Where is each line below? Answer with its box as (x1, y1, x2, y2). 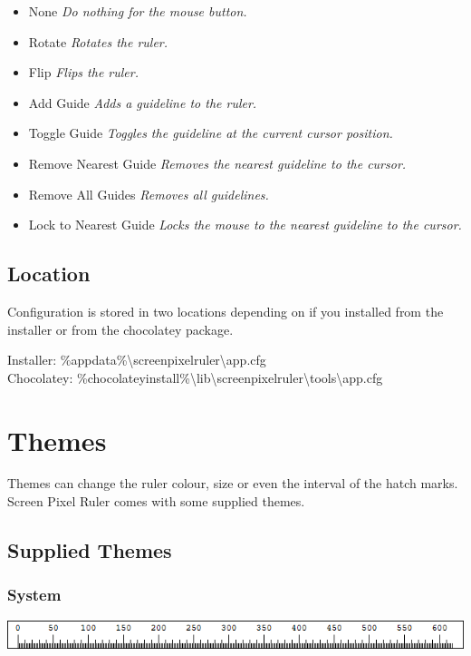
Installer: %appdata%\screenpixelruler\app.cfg (7, 350, 266, 369)
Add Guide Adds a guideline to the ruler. (28, 93, 257, 112)
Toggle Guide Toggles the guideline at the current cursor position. (28, 123, 393, 142)
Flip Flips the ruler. (28, 63, 139, 82)
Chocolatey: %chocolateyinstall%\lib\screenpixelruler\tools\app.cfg (7, 367, 383, 387)
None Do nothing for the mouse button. (28, 2, 247, 20)
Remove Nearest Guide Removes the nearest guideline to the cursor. (28, 153, 407, 172)
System (7, 583, 62, 606)
